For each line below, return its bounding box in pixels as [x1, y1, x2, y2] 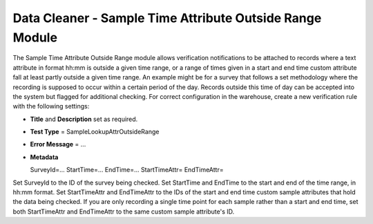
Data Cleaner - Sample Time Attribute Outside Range [12, 10, 322, 26]
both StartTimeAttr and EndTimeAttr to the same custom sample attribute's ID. [12, 207, 235, 216]
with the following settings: [12, 102, 90, 111]
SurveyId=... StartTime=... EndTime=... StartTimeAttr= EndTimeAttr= [30, 166, 224, 174]
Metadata [30, 153, 59, 161]
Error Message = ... [30, 140, 86, 149]
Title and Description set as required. [30, 115, 138, 123]
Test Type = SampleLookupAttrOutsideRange [30, 128, 160, 136]
